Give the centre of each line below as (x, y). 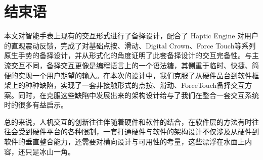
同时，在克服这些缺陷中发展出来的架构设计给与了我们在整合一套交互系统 (138, 95)
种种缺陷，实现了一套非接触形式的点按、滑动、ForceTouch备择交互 (135, 85)
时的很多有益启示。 (36, 105)
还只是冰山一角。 (46, 151)
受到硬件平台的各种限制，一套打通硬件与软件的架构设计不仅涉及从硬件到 (138, 131)
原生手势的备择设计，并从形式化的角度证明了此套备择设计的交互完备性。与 (128, 55)
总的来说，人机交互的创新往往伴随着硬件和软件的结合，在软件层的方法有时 (128, 121)
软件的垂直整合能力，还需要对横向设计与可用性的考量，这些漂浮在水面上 (124, 142)
